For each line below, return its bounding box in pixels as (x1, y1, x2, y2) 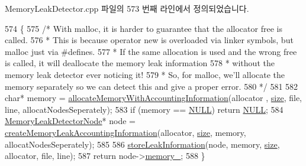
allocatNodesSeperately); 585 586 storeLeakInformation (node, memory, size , (5, 138, 280, 150)
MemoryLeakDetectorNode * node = (5, 115, 136, 127)
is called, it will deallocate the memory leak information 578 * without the (5, 57, 275, 69)
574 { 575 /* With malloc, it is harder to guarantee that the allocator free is (5, 22, 282, 34)
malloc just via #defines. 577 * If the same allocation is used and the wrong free (5, 45, 297, 57)
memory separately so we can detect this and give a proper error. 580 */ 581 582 (5, 80, 298, 92)
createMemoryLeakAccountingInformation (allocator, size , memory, (5, 126, 246, 138)
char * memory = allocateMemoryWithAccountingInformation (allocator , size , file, (5, 92, 302, 104)
